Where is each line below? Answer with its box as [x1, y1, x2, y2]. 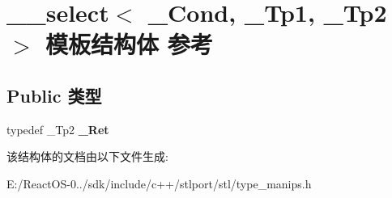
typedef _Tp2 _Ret [6, 120, 109, 137]
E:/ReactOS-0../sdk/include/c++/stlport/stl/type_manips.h [6, 175, 312, 192]
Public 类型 [6, 82, 102, 107]
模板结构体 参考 [45, 27, 213, 61]
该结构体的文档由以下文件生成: [6, 148, 168, 165]
